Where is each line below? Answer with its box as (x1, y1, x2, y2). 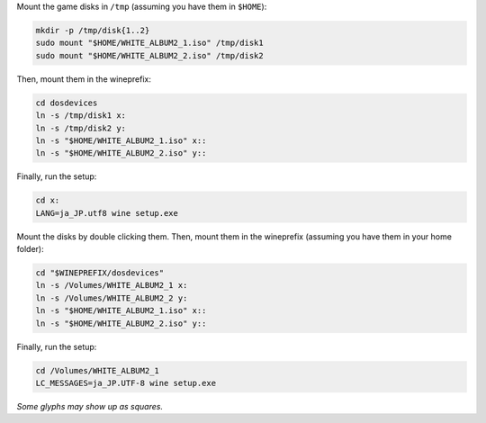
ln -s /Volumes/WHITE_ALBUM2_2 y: (35, 292, 188, 303)
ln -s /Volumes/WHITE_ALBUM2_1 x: (35, 280, 188, 291)
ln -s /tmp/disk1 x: (35, 111, 126, 121)
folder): (16, 244, 44, 255)
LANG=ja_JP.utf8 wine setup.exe (35, 208, 179, 218)
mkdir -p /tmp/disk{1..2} (35, 25, 150, 35)
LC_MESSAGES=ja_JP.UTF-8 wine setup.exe (35, 378, 216, 388)
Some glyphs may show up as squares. (16, 400, 164, 411)
